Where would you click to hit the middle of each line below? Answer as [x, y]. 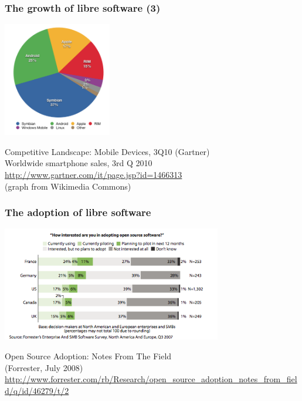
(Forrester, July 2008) [44, 367]
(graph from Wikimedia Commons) [68, 186]
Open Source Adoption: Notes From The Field [88, 355]
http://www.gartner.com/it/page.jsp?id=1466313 [94, 174]
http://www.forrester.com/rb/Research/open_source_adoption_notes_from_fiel [151, 379]
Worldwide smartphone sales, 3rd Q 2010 [79, 163]
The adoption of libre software [78, 212]
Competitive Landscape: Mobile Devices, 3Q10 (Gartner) [107, 151]
